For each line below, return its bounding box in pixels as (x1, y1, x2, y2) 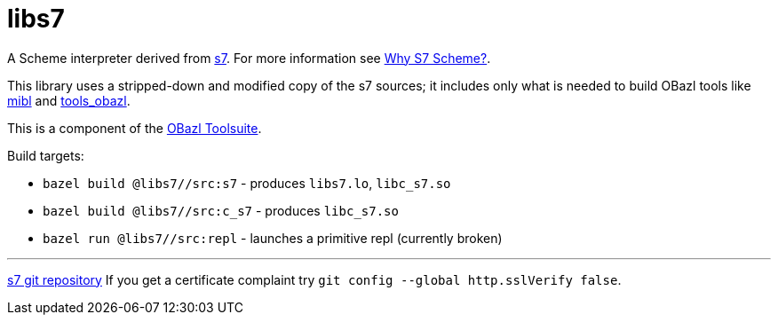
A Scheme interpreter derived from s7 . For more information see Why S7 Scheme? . (7, 50, 491, 66)
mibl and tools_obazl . (7, 92, 131, 108)
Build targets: (7, 147, 84, 163)
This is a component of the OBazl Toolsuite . (7, 120, 262, 136)
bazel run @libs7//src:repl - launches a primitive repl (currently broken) (43, 230, 503, 246)
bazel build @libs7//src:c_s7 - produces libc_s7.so (43, 202, 399, 218)
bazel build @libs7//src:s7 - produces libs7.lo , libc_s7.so (43, 175, 451, 191)
